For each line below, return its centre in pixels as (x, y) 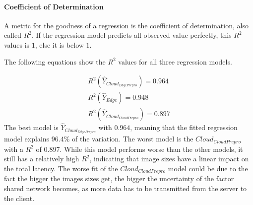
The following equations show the (55, 61)
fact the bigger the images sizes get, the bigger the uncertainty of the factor (119, 178)
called (13, 35)
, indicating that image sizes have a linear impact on (169, 159)
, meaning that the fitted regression (184, 127)
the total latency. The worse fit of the (61, 168)
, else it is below (59, 44)
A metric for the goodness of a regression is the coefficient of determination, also (126, 25)
